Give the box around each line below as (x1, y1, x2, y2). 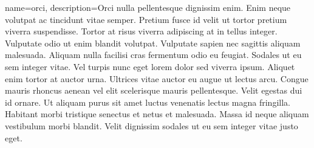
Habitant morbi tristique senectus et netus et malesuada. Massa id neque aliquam (5, 108, 309, 120)
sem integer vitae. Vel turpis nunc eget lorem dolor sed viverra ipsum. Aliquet (5, 60, 295, 72)
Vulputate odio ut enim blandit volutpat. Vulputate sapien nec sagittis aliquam (5, 36, 301, 49)
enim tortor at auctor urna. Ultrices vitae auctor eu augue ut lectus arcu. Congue (5, 72, 309, 85)
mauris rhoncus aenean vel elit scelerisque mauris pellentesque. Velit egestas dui (5, 84, 302, 97)
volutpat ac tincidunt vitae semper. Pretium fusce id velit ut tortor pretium (5, 13, 287, 25)
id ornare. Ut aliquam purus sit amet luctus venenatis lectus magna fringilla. (5, 95, 290, 108)
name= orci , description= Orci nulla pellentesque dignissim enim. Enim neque (5, 1, 291, 13)
